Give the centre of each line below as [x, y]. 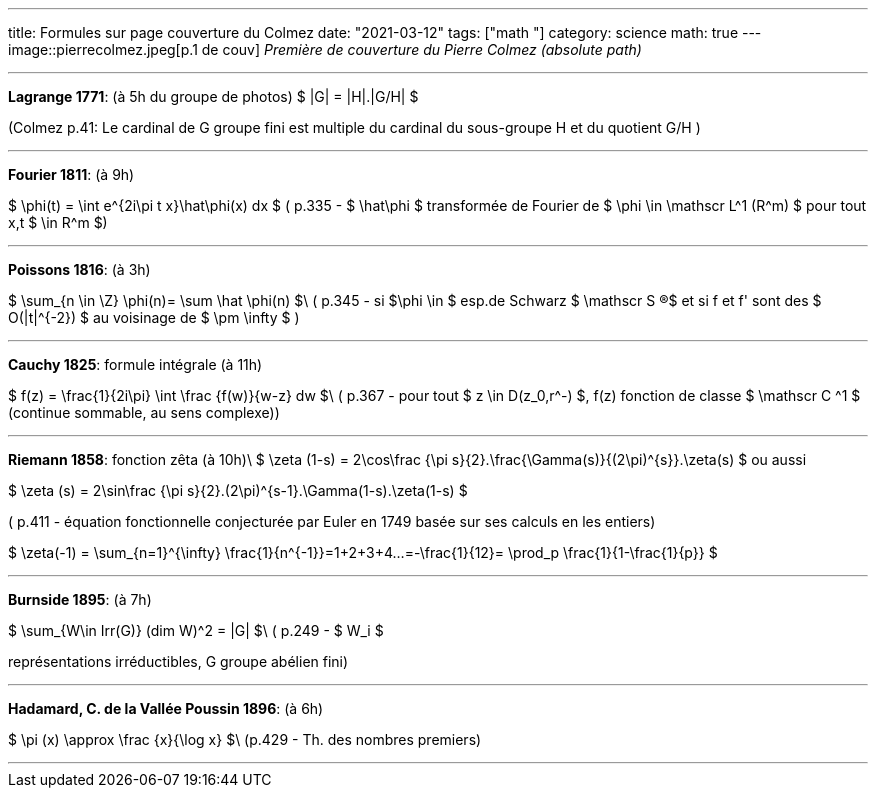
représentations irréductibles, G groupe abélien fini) [178, 661]
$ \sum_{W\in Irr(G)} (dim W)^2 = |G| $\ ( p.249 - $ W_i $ [196, 630]
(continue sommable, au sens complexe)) [144, 412]
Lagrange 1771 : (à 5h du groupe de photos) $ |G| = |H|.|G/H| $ [213, 96]
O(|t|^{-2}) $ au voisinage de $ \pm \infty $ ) [154, 317]
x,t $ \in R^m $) [58, 222]
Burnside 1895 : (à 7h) [80, 599]
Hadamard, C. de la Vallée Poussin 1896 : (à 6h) [166, 708]
